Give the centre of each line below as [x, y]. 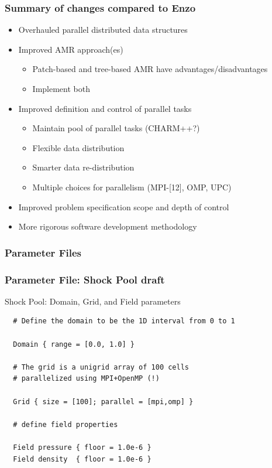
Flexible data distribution [78, 147]
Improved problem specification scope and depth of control [124, 206]
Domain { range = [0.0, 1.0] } [74, 344]
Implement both [61, 88]
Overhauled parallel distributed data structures [103, 30]
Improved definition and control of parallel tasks [105, 108]
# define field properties [66, 424]
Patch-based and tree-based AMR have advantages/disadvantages [150, 69]
